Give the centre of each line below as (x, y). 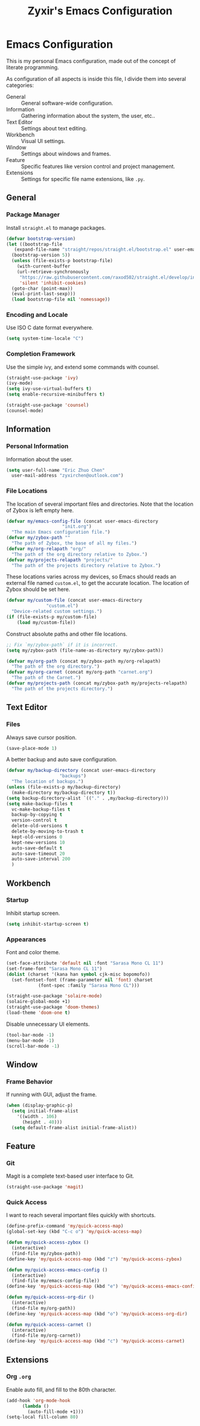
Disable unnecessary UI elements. (48, 1024)
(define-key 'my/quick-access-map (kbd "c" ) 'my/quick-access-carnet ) (96, 1341)
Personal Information (37, 446)
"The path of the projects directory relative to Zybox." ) (86, 565)
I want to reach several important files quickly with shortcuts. (81, 1215)
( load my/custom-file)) (46, 622)
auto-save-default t (37, 848)
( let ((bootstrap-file (34, 244)
